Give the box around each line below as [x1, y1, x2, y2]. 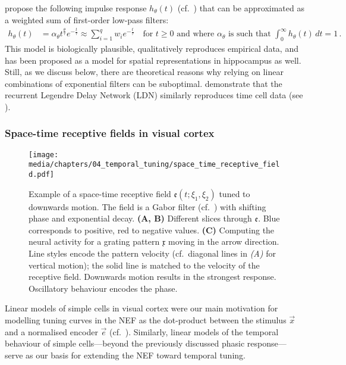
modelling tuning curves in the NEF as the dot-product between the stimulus [5, 314, 287, 326]
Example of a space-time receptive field [29, 187, 171, 199]
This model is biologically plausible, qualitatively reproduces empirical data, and [5, 42, 298, 54]
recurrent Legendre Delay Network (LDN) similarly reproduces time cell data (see [5, 89, 303, 101]
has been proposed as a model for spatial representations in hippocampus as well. [5, 54, 301, 66]
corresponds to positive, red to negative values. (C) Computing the [29, 223, 275, 236]
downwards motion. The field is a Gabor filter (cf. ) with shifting [29, 200, 266, 213]
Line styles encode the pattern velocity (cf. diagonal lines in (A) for [29, 247, 276, 260]
